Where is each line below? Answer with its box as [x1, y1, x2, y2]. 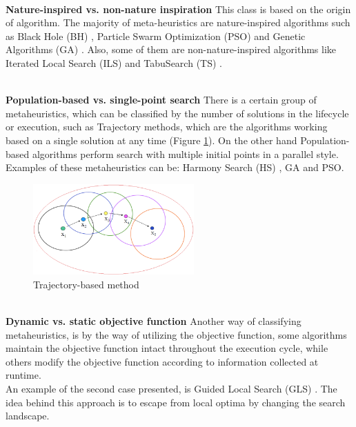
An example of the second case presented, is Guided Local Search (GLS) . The [6, 381, 337, 395]
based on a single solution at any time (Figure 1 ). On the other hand [6, 132, 297, 147]
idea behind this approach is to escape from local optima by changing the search [6, 395, 346, 409]
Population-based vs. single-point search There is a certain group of [6, 92, 317, 107]
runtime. [6, 368, 41, 382]
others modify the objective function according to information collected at [6, 354, 319, 368]
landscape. [6, 408, 50, 423]
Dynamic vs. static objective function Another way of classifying [6, 313, 301, 328]
